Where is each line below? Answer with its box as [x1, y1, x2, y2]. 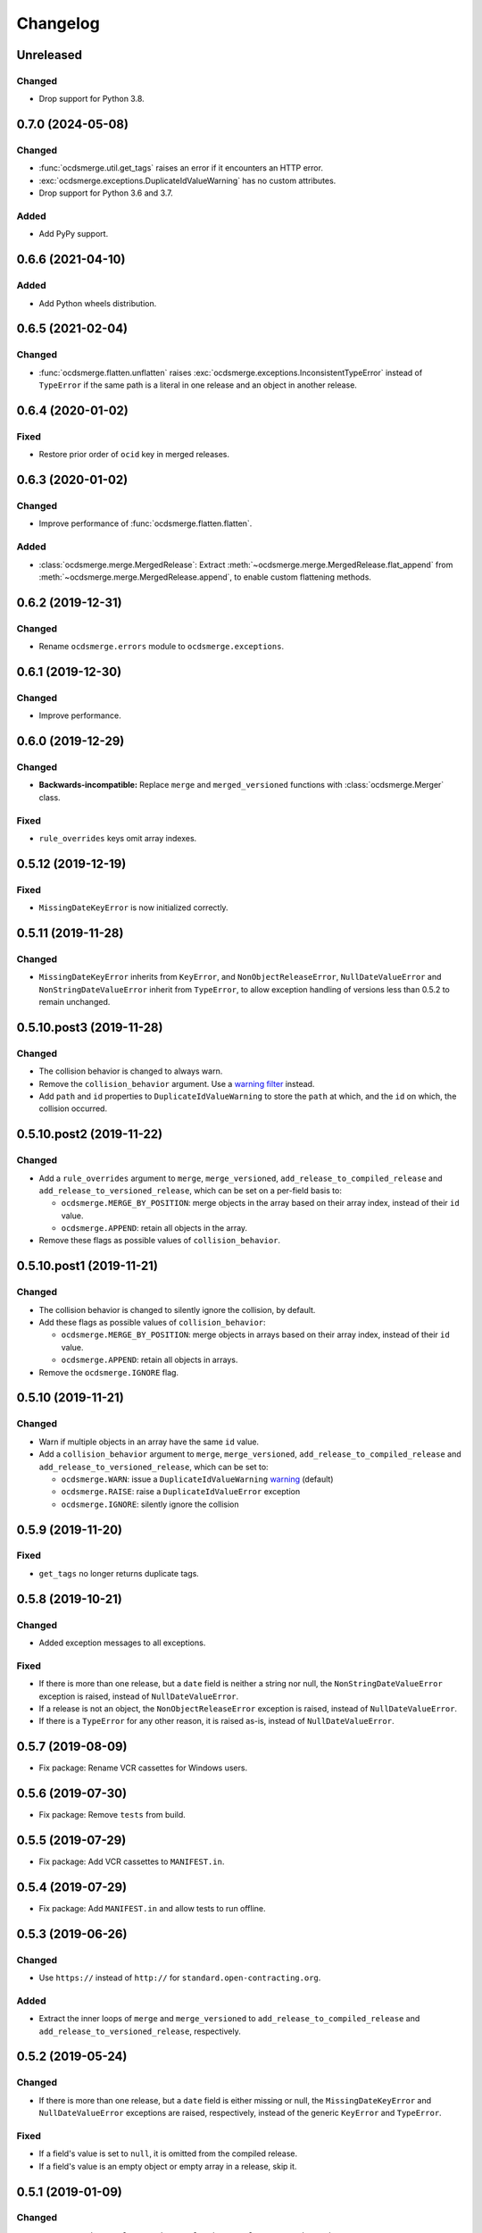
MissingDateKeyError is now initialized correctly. [38, 902, 229, 913]
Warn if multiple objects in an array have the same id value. [38, 1436, 259, 1447]
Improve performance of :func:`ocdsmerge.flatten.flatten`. [38, 518, 253, 529]
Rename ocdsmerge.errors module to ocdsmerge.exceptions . [38, 641, 285, 652]
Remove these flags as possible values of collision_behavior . [38, 1235, 281, 1246]
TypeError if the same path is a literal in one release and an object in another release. [38, 380, 357, 390]
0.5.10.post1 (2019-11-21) [16, 1259, 158, 1274]
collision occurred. [38, 1103, 107, 1114]
